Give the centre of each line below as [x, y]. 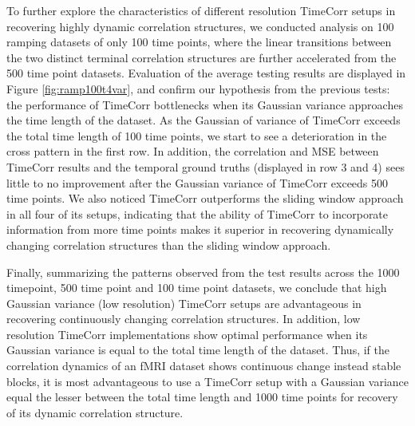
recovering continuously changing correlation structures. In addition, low [184, 319]
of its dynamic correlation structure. [95, 412]
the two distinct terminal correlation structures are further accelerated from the [202, 57]
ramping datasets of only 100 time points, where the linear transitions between [199, 42]
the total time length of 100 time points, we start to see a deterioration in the [197, 135]
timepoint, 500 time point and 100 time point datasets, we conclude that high [197, 288]
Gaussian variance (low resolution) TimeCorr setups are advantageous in [184, 303]
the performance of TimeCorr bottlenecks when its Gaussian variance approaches [205, 104]
